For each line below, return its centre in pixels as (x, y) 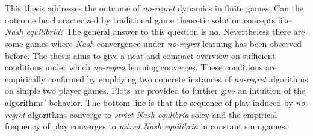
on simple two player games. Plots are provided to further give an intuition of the (155, 91)
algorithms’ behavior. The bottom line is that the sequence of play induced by (149, 102)
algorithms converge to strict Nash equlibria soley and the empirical (153, 114)
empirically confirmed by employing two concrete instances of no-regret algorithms (156, 79)
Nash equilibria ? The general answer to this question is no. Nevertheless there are (155, 32)
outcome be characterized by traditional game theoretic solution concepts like (148, 20)
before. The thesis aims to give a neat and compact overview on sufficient (140, 55)
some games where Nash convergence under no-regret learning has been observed (153, 43)
